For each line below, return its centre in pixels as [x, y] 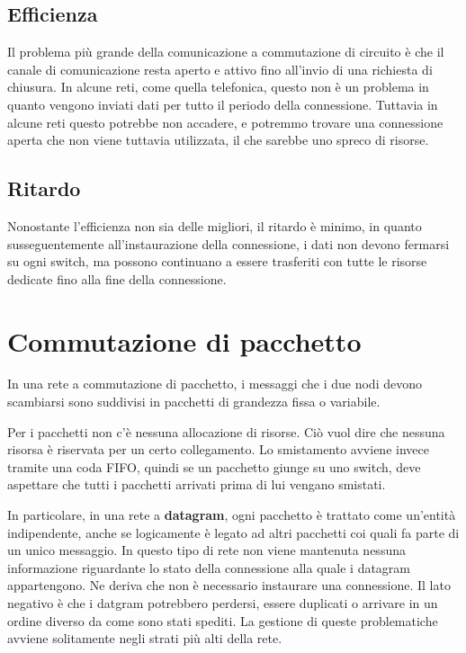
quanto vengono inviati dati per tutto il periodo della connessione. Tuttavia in [223, 104]
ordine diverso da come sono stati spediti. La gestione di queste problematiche [223, 620]
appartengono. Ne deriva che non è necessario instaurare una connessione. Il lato [229, 585]
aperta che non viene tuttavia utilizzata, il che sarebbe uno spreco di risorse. [218, 140]
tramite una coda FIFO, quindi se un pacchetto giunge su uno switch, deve [214, 466]
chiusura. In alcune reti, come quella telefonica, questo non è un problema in [218, 87]
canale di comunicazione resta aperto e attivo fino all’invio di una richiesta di [220, 69]
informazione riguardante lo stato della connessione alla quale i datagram [209, 567]
